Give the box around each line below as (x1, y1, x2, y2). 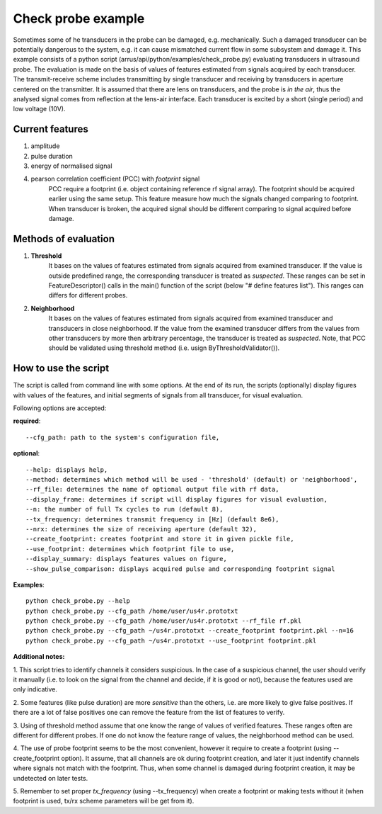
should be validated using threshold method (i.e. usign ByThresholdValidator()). (48, 344, 280, 352)
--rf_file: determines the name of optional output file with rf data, (25, 485, 279, 494)
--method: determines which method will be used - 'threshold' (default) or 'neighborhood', (25, 475, 358, 483)
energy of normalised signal (30, 162, 112, 170)
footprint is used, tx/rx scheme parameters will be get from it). (13, 797, 195, 805)
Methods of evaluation (13, 232, 115, 244)
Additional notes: (13, 652, 65, 661)
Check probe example (13, 11, 145, 26)
